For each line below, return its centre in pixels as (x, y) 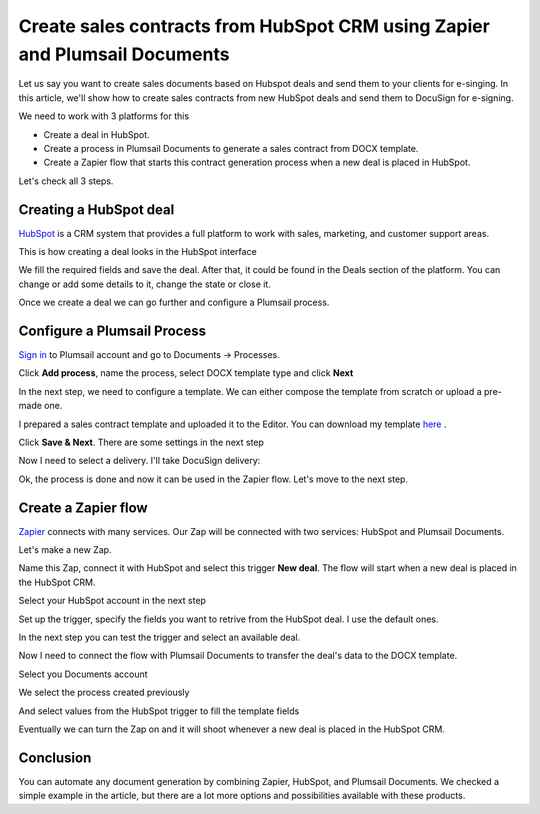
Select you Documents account (83, 674)
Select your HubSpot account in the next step (112, 601)
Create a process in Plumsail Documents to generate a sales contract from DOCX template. (231, 148)
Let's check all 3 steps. (66, 181)
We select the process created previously (104, 692)
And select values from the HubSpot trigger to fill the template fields (159, 711)
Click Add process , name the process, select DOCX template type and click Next (186, 373)
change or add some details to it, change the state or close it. (145, 284)
